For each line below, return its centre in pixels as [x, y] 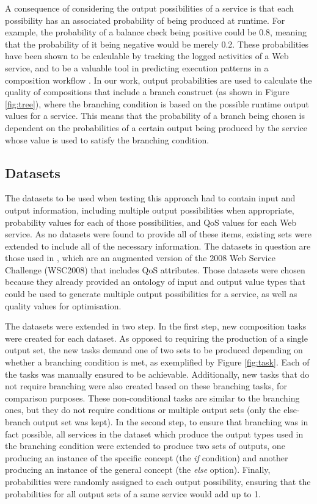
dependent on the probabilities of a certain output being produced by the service [156, 127]
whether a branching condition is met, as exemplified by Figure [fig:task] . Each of [157, 362]
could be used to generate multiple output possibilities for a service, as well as [151, 294]
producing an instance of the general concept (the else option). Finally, [138, 470]
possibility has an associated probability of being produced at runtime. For [145, 20]
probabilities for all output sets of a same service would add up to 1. [133, 493]
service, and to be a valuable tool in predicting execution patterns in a [137, 67]
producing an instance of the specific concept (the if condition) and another [147, 457]
